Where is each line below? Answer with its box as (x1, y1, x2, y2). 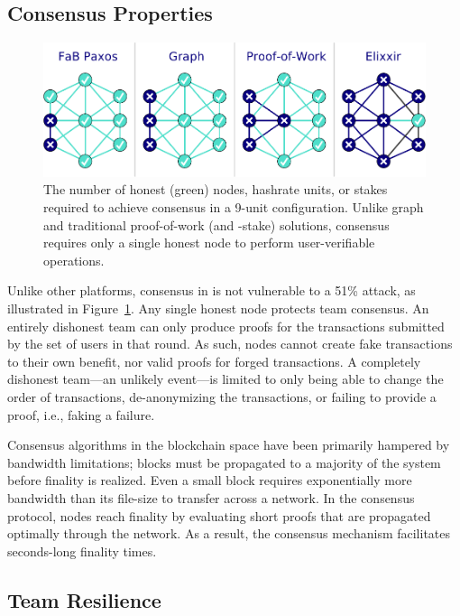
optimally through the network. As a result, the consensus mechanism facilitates (7, 524, 451, 543)
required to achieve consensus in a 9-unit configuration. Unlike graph (43, 198, 424, 217)
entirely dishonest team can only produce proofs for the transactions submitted (7, 316, 445, 335)
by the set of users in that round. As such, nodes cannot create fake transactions (7, 334, 453, 353)
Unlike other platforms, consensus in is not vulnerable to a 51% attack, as (7, 281, 416, 300)
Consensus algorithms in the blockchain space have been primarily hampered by (7, 435, 450, 454)
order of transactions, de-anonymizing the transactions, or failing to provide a (7, 387, 437, 406)
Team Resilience (7, 585, 161, 613)
